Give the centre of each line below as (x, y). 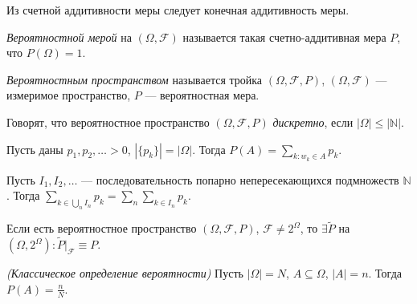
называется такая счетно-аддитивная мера (284, 36)
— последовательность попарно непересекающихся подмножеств (240, 179)
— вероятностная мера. (202, 95)
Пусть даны (35, 149)
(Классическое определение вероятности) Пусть (125, 273)
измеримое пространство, (69, 95)
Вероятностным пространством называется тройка (135, 79)
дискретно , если (313, 122)
